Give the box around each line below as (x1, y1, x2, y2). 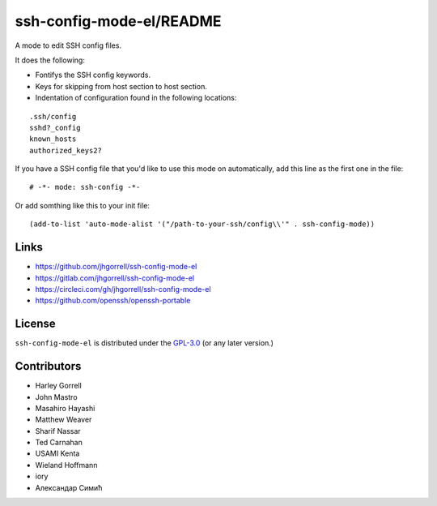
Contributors (15, 359, 82, 373)
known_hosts (29, 135, 77, 144)
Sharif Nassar (35, 426, 81, 435)
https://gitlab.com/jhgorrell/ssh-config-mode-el (35, 272, 194, 283)
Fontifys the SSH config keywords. (35, 70, 151, 80)
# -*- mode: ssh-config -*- (29, 182, 141, 192)
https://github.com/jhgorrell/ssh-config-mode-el (35, 262, 197, 272)
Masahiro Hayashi (35, 403, 95, 413)
